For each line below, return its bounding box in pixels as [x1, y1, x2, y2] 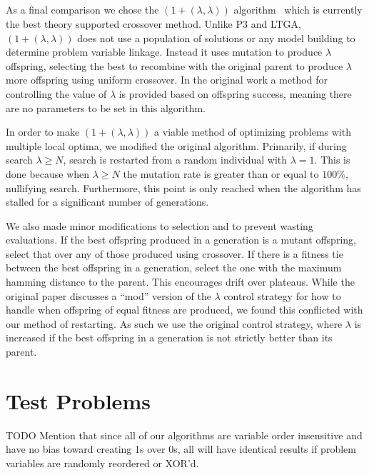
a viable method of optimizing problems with [154, 124, 351, 139]
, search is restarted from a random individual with [63, 152, 288, 167]
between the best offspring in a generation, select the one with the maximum [6, 260, 342, 275]
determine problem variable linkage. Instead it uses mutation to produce [6, 44, 323, 59]
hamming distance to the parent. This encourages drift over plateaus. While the [6, 274, 355, 289]
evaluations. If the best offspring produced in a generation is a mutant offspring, [6, 232, 356, 247]
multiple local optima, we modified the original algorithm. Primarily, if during [6, 138, 347, 153]
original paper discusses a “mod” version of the [6, 288, 211, 303]
